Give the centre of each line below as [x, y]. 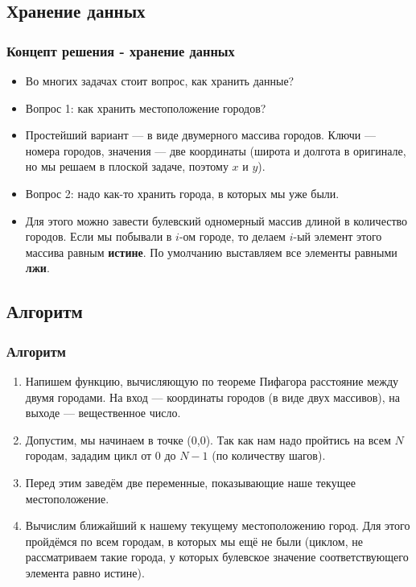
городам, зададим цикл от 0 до [101, 455]
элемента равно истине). [85, 572]
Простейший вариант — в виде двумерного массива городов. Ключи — [200, 135]
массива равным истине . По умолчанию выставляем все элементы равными [211, 252]
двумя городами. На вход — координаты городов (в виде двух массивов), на [213, 397]
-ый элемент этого [338, 236]
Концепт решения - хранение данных [121, 50]
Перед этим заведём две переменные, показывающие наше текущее [190, 482]
